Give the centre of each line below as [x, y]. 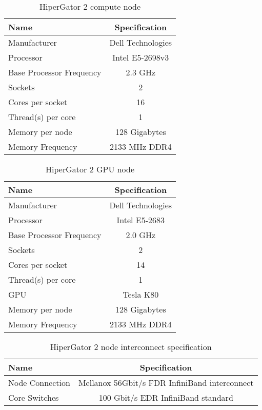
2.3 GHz [141, 72]
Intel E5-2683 [141, 220]
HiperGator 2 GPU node [90, 169]
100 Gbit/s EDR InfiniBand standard [166, 397]
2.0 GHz [141, 235]
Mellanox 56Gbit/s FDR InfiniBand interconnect [166, 383]
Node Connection [39, 383]
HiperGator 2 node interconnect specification [131, 347]
